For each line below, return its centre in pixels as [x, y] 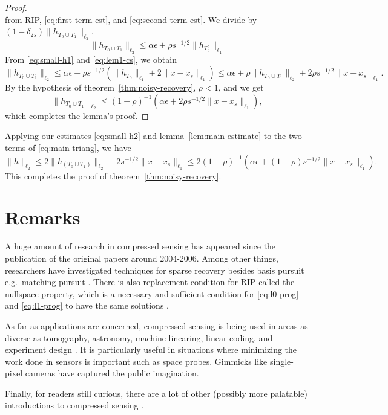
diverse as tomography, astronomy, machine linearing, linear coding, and [139, 337]
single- [282, 361]
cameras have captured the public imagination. [112, 373]
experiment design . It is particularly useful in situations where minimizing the [151, 349]
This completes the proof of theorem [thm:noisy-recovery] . [113, 175]
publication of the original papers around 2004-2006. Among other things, [142, 258]
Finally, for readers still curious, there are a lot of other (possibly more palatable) [156, 393]
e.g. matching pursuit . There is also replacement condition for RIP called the [150, 282]
